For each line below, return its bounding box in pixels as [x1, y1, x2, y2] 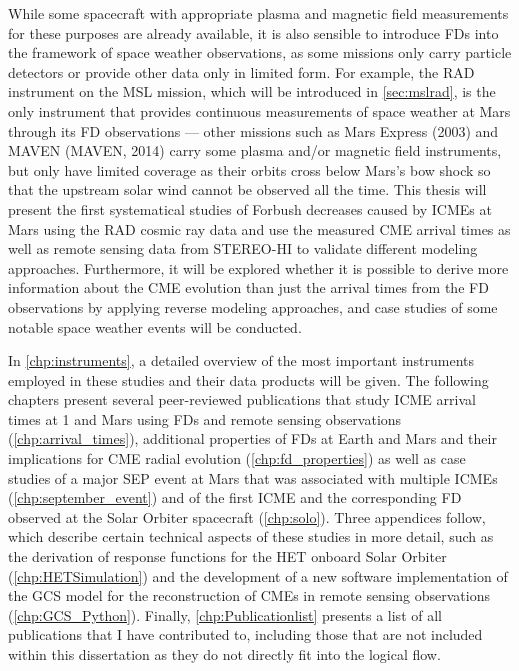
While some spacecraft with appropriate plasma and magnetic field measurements [8, 3, 509, 23]
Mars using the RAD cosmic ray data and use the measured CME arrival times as [8, 218, 511, 239]
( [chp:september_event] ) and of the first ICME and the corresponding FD [8, 487, 462, 508]
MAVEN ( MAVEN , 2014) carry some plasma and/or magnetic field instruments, [8, 140, 502, 161]
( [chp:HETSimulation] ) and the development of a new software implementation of [8, 565, 508, 586]
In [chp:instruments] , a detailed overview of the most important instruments [8, 350, 475, 371]
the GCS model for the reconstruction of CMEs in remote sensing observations [8, 585, 491, 606]
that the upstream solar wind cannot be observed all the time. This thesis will [8, 179, 487, 200]
